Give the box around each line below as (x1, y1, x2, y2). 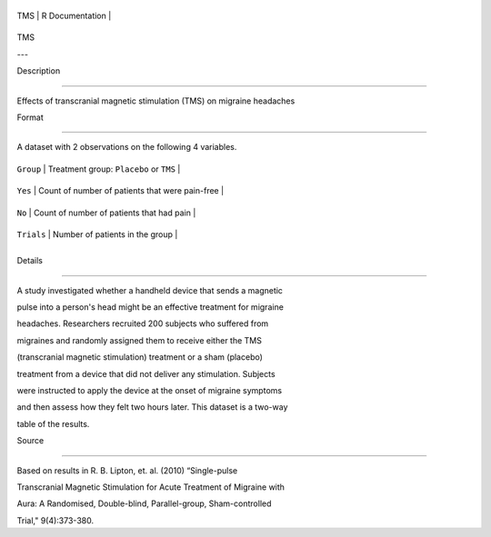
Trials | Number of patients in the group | (16, 228, 178, 240)
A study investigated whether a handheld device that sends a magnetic (16, 284, 284, 295)
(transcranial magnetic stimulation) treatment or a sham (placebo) (16, 352, 264, 363)
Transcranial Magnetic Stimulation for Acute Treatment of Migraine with (16, 482, 286, 492)
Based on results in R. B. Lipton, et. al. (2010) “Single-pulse (16, 464, 238, 476)
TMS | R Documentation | (16, 10, 112, 21)
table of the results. (16, 418, 90, 429)
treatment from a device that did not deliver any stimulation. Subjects (16, 368, 276, 379)
